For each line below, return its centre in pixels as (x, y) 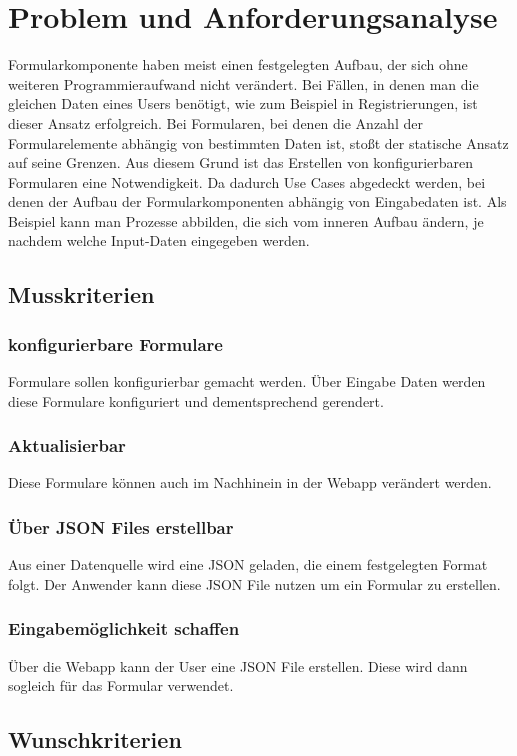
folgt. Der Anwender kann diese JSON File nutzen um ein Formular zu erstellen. (254, 583)
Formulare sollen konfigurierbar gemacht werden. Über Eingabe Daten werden (247, 381)
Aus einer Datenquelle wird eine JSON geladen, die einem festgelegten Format (248, 564)
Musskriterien (81, 294)
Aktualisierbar (67, 445)
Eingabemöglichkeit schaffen (124, 628)
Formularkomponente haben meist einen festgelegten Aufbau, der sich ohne (238, 64)
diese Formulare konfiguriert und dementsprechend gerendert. (196, 400)
